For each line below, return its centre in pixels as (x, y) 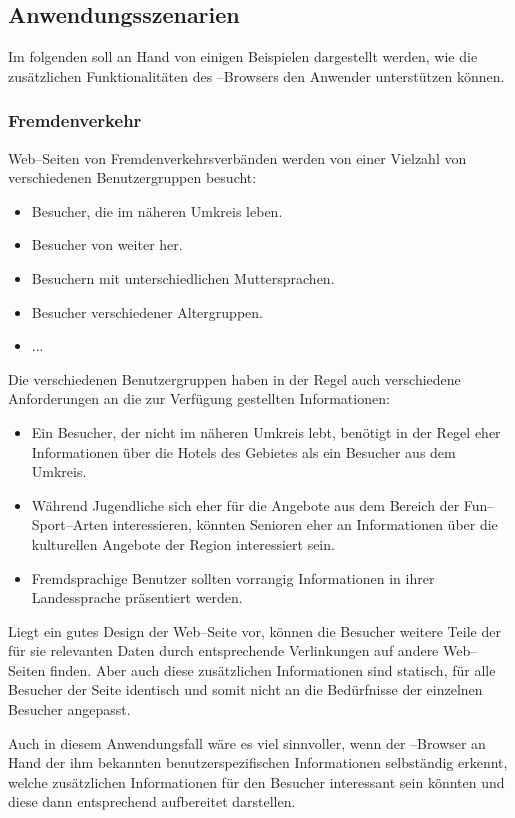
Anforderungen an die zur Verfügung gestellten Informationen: (199, 398)
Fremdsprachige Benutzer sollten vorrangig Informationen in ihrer (233, 577)
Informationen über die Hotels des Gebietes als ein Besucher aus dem (243, 451)
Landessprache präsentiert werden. (137, 597)
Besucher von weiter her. (107, 244)
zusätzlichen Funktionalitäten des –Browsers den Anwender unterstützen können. (256, 75)
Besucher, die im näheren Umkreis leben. (157, 210)
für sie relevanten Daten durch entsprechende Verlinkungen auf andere (223, 650)
